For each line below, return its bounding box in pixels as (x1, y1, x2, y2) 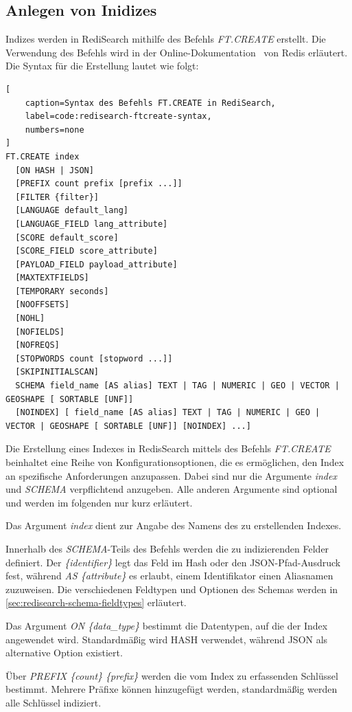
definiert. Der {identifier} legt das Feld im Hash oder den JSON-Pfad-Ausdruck (5, 555, 341, 569)
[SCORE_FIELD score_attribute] (15, 246, 158, 256)
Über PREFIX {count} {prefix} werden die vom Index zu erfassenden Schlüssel (5, 668, 338, 682)
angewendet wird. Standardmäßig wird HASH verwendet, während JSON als (5, 632, 328, 646)
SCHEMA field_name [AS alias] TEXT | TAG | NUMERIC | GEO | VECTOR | (15, 381, 340, 391)
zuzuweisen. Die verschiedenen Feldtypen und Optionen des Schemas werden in (5, 581, 338, 596)
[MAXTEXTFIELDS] (15, 273, 89, 283)
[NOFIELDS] (15, 326, 64, 337)
